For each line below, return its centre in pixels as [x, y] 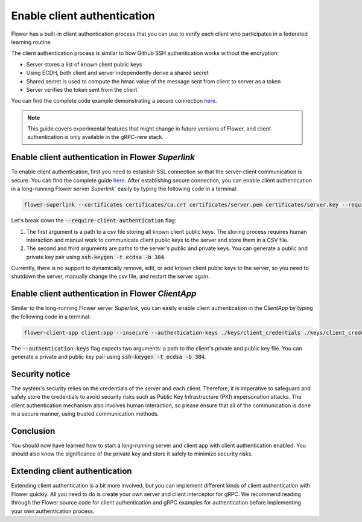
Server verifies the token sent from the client [82, 89]
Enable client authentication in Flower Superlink [103, 157]
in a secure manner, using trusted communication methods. [85, 414]
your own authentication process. [53, 511]
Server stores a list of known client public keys [84, 64]
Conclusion [33, 431]
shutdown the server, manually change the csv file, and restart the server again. [111, 276]
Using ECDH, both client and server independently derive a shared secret [118, 73]
